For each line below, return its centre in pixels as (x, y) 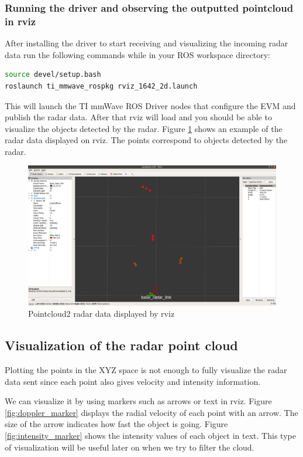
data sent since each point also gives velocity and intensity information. (133, 381)
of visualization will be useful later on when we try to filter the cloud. (130, 447)
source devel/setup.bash (53, 75)
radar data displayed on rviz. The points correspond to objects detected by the (146, 140)
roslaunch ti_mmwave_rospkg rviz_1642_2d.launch (101, 86)
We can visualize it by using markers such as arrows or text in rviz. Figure (138, 401)
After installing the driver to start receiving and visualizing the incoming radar (147, 43)
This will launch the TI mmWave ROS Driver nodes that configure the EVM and (150, 105)
